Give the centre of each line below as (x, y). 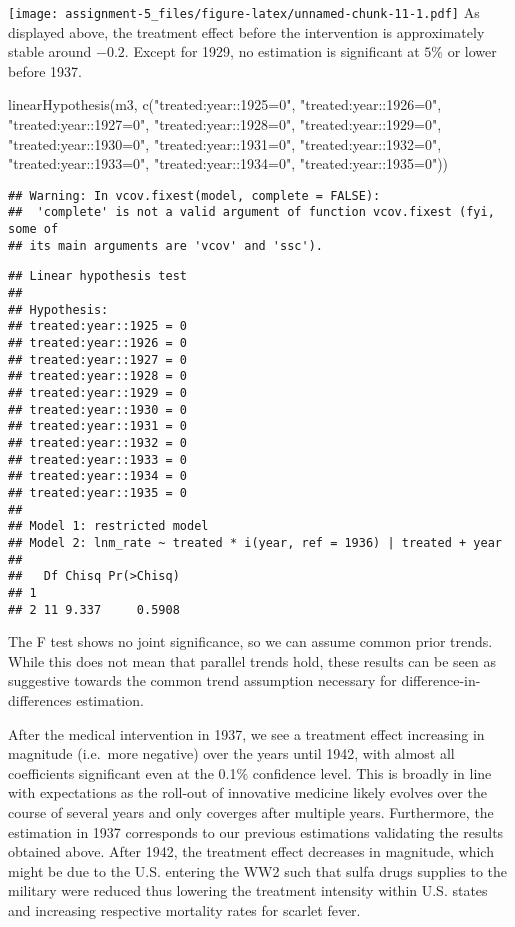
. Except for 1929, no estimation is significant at (272, 51)
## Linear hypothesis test (97, 276)
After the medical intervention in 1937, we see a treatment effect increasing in (246, 733)
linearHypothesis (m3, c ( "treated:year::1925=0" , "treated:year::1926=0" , (225, 104)
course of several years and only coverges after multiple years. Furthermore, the (251, 811)
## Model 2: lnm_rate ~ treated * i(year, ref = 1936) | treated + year (255, 542)
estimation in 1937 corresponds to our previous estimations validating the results (256, 831)
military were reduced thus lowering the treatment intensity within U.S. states (248, 890)
